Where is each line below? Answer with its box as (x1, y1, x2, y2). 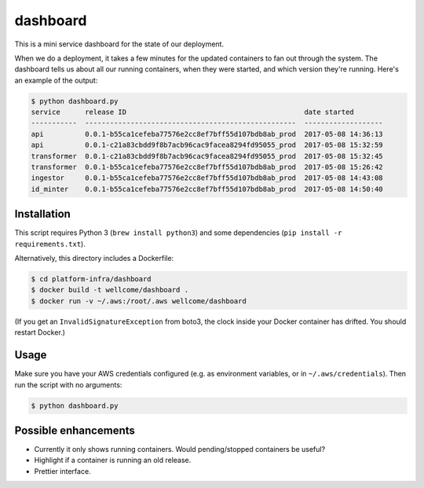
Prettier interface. (34, 466, 91, 475)
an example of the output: (14, 75, 98, 85)
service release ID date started (31, 108, 355, 117)
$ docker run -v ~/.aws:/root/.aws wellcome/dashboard (31, 296, 247, 306)
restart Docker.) (14, 328, 66, 337)
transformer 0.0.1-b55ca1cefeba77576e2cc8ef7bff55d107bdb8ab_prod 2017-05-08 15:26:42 (31, 163, 384, 172)
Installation (14, 207, 71, 221)
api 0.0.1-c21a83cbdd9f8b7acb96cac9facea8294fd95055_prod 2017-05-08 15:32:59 (31, 141, 384, 149)
